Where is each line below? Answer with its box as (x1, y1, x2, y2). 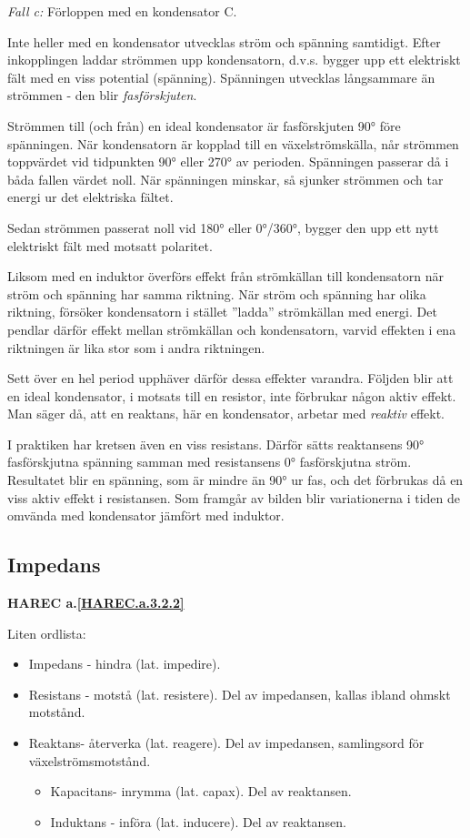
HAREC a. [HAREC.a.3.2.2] (7, 593, 185, 612)
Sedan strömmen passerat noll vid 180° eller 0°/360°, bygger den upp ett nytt (7, 217, 439, 237)
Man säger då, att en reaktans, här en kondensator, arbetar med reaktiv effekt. (7, 404, 445, 423)
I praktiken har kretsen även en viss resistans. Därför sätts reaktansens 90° (7, 434, 425, 453)
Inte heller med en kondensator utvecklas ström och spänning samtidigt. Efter (7, 32, 441, 51)
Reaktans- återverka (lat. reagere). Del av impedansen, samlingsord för (28, 733, 425, 752)
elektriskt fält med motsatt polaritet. (7, 236, 213, 255)
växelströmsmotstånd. (28, 751, 151, 770)
